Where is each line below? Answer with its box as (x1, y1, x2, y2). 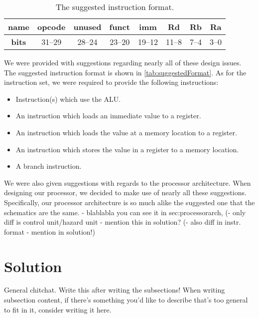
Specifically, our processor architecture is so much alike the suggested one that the (4, 197, 255, 207)
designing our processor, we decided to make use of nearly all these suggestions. (4, 187, 247, 198)
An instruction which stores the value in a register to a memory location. (15, 144, 239, 154)
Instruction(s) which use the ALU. (15, 93, 121, 104)
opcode (37, 21, 66, 32)
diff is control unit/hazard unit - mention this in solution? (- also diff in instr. (4, 217, 241, 227)
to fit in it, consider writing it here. (4, 304, 112, 315)
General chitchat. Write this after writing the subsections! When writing (4, 285, 225, 295)
